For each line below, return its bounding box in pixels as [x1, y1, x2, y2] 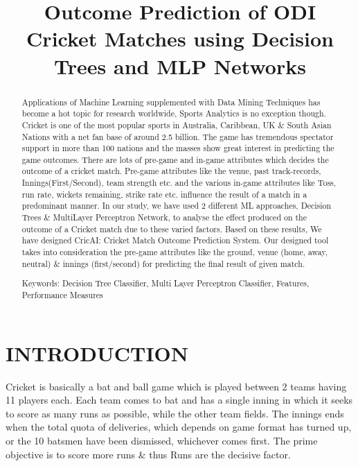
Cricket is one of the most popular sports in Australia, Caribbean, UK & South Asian [21, 119, 332, 130]
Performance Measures [21, 288, 103, 300]
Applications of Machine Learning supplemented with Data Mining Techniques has [21, 96, 321, 107]
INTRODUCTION [6, 338, 189, 367]
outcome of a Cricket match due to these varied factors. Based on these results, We [21, 223, 322, 234]
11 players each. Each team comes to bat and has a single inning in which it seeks [6, 392, 353, 407]
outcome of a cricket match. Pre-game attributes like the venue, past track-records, [21, 165, 321, 177]
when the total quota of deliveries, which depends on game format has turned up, [6, 420, 352, 434]
